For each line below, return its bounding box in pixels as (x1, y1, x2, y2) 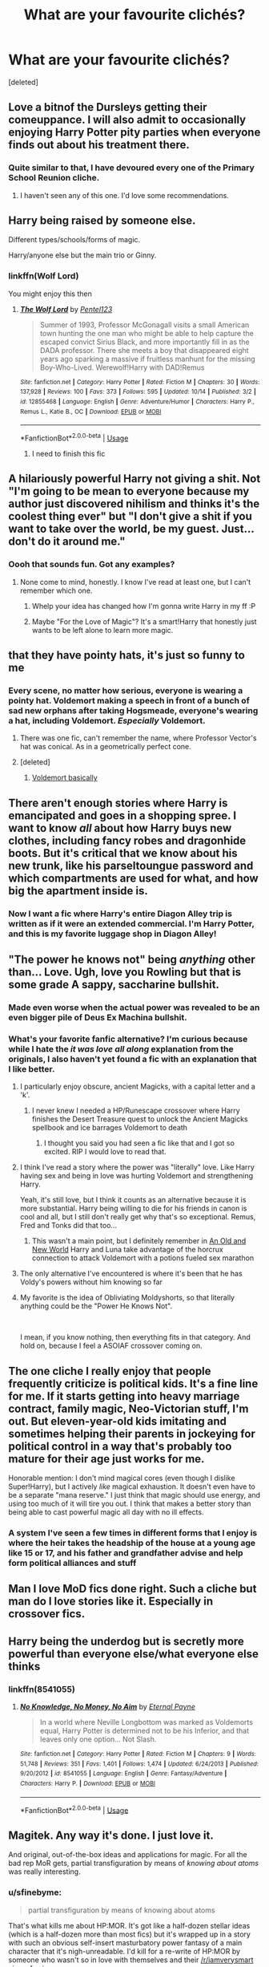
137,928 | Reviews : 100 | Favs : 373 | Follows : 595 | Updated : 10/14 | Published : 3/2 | (19, 387, 256, 396)
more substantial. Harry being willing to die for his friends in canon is (19, 1203, 247, 1213)
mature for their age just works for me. (8, 1452, 205, 1466)
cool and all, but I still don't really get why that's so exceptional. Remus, (19, 1212, 256, 1222)
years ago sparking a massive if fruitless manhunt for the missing (39, 354, 256, 363)
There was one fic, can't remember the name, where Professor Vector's (19, 733, 258, 743)
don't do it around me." (8, 535, 126, 549)
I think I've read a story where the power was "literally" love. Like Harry (19, 1162, 255, 1172)
